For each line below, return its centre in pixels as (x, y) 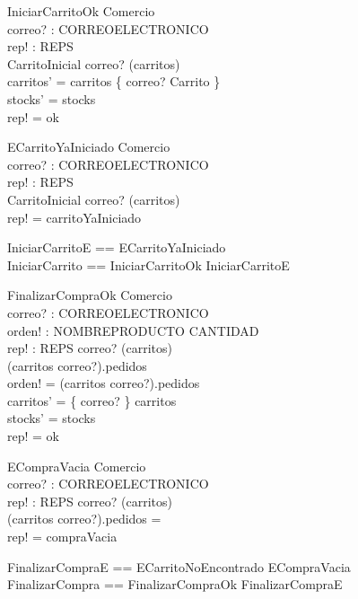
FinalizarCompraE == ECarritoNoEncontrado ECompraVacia (179, 566)
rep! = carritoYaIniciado (74, 217)
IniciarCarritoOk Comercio (81, 11)
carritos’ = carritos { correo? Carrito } (114, 81)
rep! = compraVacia (62, 537)
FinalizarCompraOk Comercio (90, 295)
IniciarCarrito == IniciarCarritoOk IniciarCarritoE (148, 264)
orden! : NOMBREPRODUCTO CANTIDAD (133, 330)
